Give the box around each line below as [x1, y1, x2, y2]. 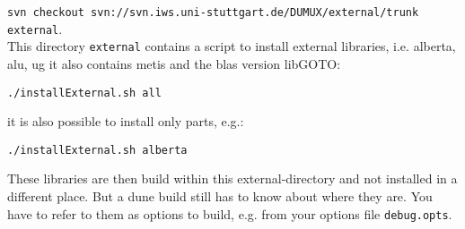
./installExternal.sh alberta [7, 143, 188, 157]
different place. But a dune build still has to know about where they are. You [7, 187, 433, 206]
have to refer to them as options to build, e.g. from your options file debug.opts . [7, 204, 452, 223]
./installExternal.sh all [7, 86, 162, 99]
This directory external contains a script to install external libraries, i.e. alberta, [7, 37, 456, 55]
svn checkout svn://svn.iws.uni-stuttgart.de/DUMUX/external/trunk [7, 6, 419, 19]
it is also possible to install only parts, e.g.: [7, 112, 244, 131]
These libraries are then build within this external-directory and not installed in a [7, 169, 458, 188]
